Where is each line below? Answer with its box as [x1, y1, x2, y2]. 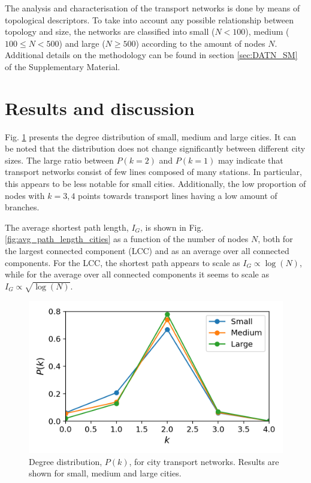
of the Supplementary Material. [5, 60, 120, 73]
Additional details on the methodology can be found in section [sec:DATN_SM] [5, 49, 298, 61]
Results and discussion [5, 95, 195, 120]
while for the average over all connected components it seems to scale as [5, 268, 270, 280]
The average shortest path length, [5, 221, 129, 233]
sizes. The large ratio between [5, 153, 114, 166]
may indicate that [218, 153, 283, 166]
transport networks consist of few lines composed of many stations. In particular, [5, 165, 302, 178]
